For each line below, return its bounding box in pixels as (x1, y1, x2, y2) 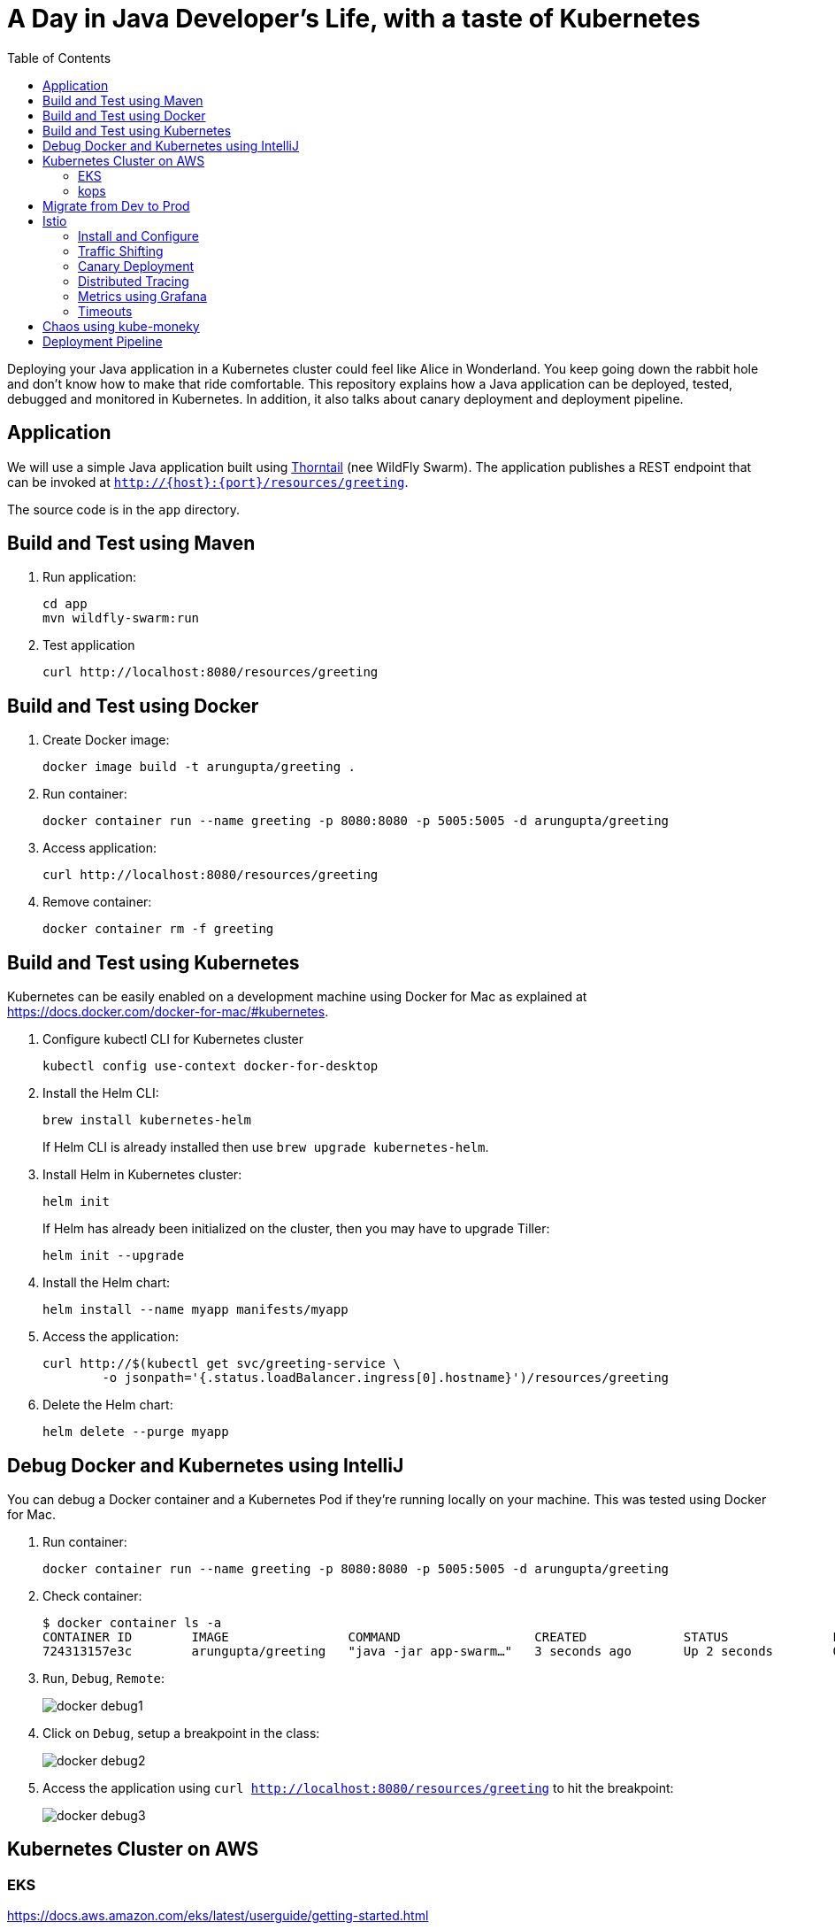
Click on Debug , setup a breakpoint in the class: (42, 1725, 320, 1741)
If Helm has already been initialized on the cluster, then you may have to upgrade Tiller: (42, 1221, 550, 1237)
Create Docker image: (42, 732, 170, 748)
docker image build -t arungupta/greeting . (42, 760, 356, 775)
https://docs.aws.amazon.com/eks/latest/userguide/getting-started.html (7, 1908, 429, 1924)
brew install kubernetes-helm (42, 1113, 252, 1128)
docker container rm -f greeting (42, 922, 274, 937)
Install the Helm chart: (42, 1275, 171, 1291)
